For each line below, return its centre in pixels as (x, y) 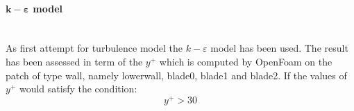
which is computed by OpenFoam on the (246, 61)
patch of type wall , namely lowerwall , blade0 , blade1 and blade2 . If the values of (176, 75)
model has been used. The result (279, 48)
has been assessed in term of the (74, 61)
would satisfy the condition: (78, 89)
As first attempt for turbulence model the (94, 48)
